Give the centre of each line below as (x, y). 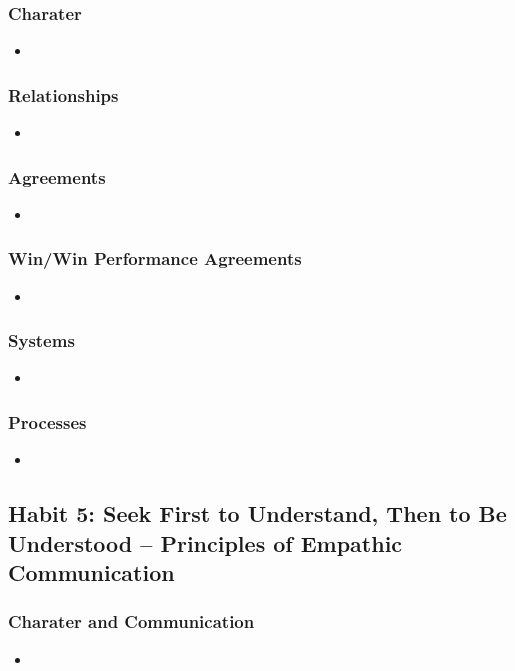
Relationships (63, 94)
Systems (41, 340)
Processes (47, 421)
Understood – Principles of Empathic (205, 542)
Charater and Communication (131, 621)
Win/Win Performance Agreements (155, 258)
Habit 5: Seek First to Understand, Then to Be (257, 513)
